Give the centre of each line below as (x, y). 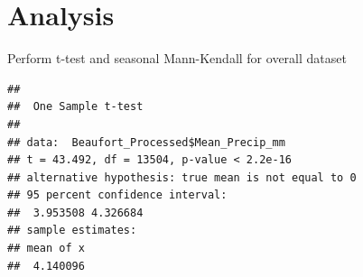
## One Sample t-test (75, 107)
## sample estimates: (72, 231)
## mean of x (46, 249)
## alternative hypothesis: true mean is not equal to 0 (182, 177)
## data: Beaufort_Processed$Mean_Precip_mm (146, 142)
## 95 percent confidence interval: (117, 195)
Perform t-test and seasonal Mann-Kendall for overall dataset (177, 58)
